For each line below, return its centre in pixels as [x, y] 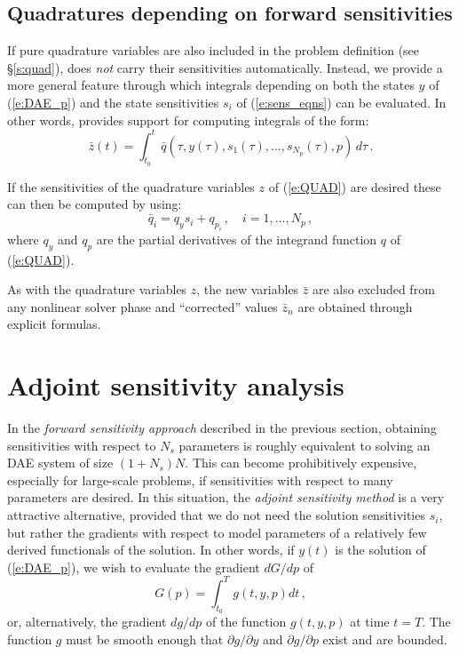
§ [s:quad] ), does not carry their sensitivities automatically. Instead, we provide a [225, 67]
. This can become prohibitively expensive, [301, 463]
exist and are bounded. [385, 639]
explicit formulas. [54, 324]
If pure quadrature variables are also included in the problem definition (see [214, 50]
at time [370, 622]
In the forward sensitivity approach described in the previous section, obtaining [222, 428]
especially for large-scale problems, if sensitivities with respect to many [200, 479]
